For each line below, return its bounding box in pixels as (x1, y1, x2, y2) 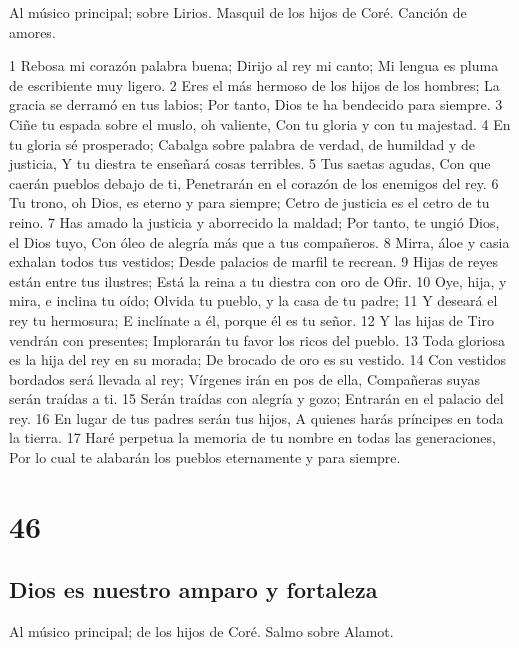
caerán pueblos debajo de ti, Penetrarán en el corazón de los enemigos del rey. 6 (9, 172, 499, 193)
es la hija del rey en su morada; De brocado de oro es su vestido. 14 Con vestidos (9, 349, 507, 370)
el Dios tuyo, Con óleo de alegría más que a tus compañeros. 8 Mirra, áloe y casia (9, 231, 510, 252)
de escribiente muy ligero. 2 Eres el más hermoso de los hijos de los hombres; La (9, 74, 500, 95)
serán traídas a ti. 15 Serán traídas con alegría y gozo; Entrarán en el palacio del (9, 388, 504, 409)
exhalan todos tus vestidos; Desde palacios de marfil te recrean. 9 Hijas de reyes (9, 251, 498, 272)
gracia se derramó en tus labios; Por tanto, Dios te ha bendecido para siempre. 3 (9, 94, 503, 115)
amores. (9, 21, 56, 42)
